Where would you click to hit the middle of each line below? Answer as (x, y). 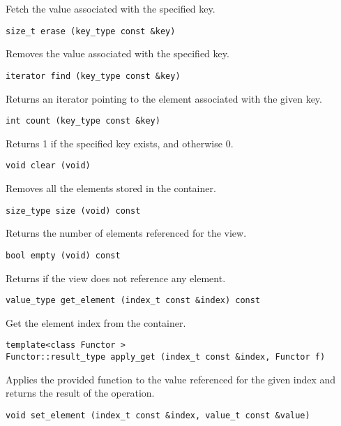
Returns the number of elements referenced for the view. (126, 233)
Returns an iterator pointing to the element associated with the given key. (164, 98)
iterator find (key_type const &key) (93, 76)
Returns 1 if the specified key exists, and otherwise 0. (120, 143)
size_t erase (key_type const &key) (91, 31)
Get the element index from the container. (96, 322)
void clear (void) (48, 166)
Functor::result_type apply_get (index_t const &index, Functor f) (166, 357)
